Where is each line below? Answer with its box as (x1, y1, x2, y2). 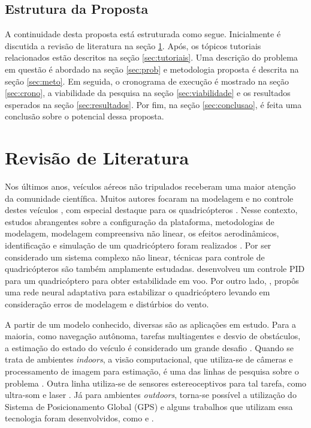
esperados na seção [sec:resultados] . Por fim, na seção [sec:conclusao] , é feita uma (5, 98, 302, 110)
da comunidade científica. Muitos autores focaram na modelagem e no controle (5, 191, 294, 204)
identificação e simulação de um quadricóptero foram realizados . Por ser (5, 239, 271, 252)
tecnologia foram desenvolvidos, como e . (5, 412, 154, 424)
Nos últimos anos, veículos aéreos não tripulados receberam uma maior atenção (5, 180, 296, 193)
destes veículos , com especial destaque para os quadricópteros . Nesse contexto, (5, 203, 298, 216)
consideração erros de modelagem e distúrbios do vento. (5, 298, 209, 310)
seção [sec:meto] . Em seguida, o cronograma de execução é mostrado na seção (5, 74, 289, 87)
